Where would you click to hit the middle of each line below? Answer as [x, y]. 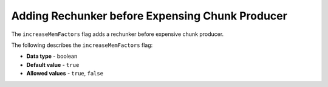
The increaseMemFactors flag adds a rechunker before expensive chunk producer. [118, 34]
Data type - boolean [52, 56]
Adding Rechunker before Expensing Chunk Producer [149, 16]
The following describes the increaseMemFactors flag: [82, 45]
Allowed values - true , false [65, 74]
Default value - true [53, 64]
